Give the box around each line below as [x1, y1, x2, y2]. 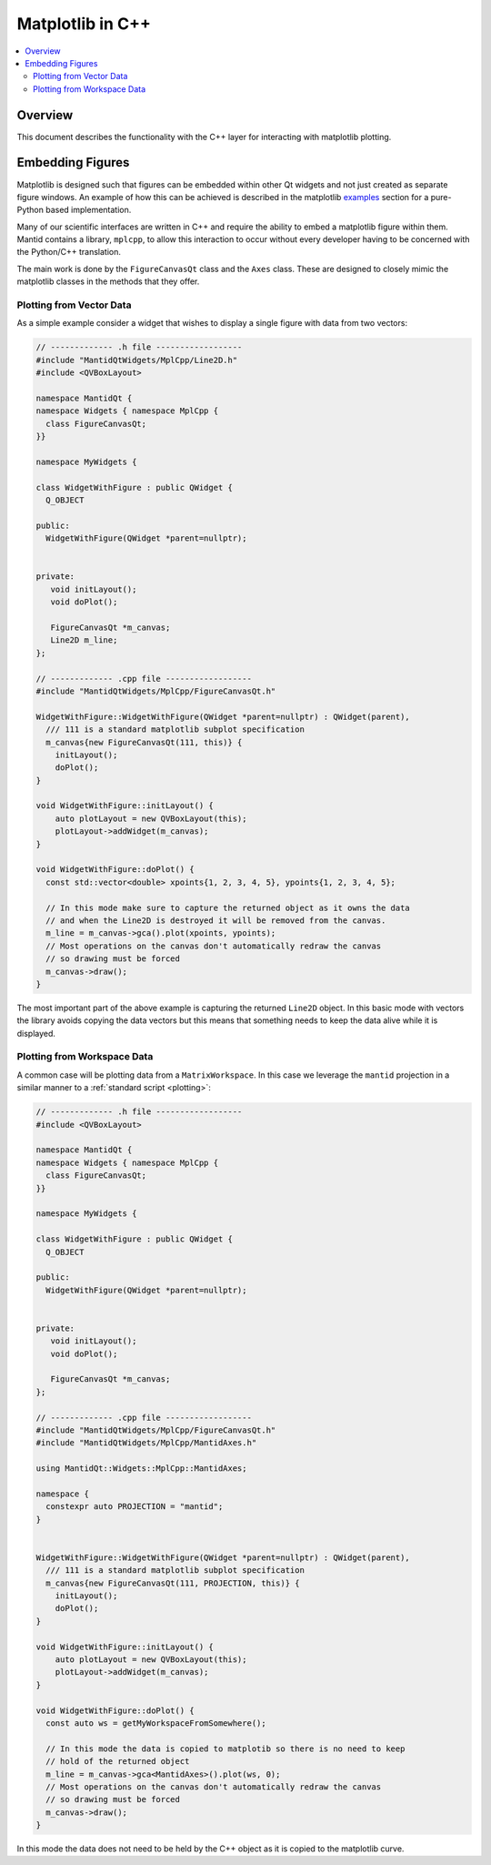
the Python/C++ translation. [16, 247, 122, 258]
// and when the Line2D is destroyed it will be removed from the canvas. [45, 915, 386, 926]
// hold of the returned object [45, 1757, 190, 1767]
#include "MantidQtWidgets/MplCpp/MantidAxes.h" [35, 1438, 257, 1448]
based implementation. [45, 205, 132, 216]
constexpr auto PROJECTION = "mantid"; [45, 1502, 224, 1512]
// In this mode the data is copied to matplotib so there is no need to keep [45, 1743, 406, 1754]
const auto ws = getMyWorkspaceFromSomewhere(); [45, 1718, 267, 1728]
